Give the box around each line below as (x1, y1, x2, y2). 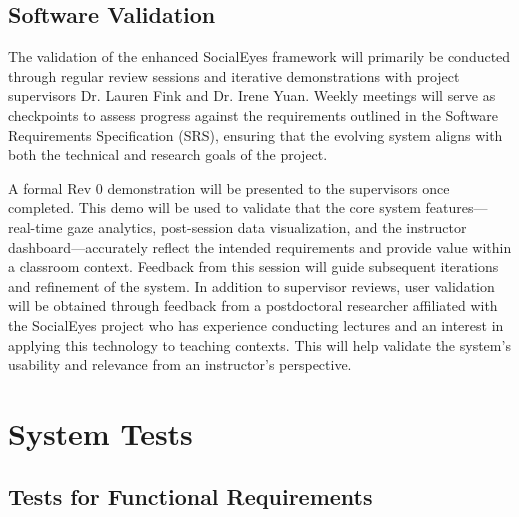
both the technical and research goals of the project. (8, 144, 328, 165)
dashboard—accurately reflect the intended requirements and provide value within (8, 236, 512, 257)
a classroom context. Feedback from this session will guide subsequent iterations (8, 256, 499, 277)
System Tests (8, 412, 193, 453)
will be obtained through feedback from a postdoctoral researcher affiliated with (8, 295, 498, 316)
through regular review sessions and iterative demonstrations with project (8, 65, 460, 86)
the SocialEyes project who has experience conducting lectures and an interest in (8, 314, 504, 335)
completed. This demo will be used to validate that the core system (8, 197, 421, 218)
